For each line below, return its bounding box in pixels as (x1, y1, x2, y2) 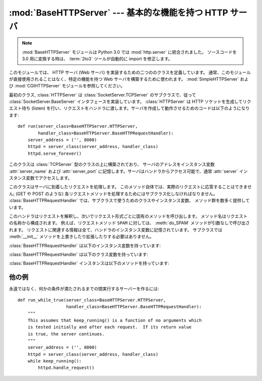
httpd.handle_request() (38, 365, 95, 371)
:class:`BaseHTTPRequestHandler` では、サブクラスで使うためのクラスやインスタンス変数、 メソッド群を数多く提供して (9, 198, 250, 203)
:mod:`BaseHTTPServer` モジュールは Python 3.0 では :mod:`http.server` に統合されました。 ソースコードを (22, 49, 237, 55)
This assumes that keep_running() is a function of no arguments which (27, 317, 202, 323)
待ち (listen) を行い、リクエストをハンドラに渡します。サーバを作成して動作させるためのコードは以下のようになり (21, 105, 250, 111)
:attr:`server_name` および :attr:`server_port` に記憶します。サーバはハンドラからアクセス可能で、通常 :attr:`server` (9, 168, 238, 174)
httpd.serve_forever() (27, 150, 82, 156)
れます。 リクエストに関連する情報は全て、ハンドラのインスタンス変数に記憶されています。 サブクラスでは (9, 227, 223, 232)
